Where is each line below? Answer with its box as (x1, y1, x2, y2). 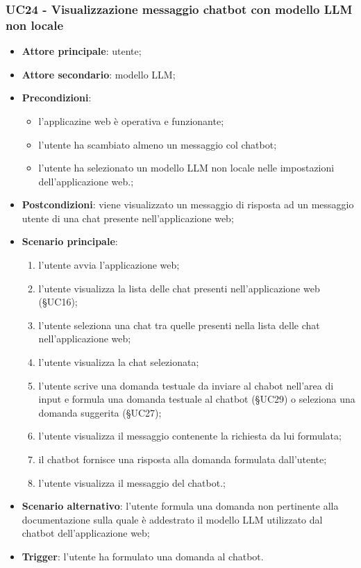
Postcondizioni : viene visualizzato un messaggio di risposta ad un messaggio (22, 197, 354, 212)
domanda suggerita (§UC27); (38, 405, 162, 419)
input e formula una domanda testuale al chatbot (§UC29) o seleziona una (38, 392, 355, 406)
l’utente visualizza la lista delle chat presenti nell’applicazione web (38, 281, 320, 295)
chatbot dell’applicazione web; (22, 526, 150, 540)
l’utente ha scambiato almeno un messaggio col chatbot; (38, 137, 277, 151)
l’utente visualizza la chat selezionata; (38, 355, 199, 369)
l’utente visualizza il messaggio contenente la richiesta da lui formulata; (38, 428, 342, 443)
